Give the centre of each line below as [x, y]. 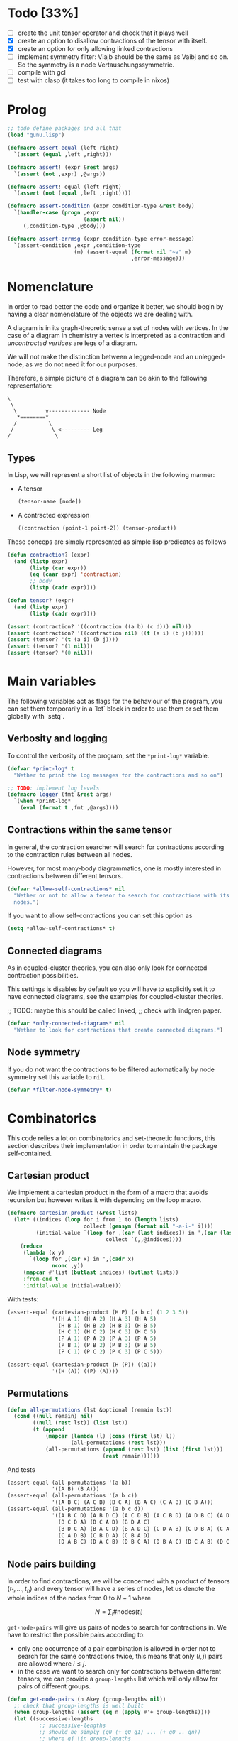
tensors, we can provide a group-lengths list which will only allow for [118, 1679]
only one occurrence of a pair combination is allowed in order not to [117, 1648]
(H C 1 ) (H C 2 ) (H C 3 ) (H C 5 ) [107, 1332]
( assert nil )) [104, 219]
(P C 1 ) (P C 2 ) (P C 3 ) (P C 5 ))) [110, 1352]
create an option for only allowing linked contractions [95, 49]
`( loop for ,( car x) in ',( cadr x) [82, 1259]
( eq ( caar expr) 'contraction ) [75, 574]
